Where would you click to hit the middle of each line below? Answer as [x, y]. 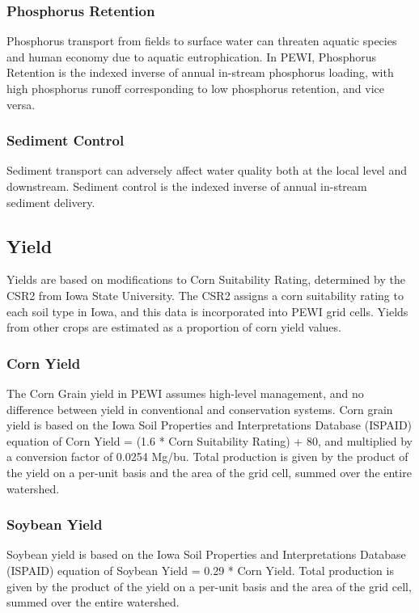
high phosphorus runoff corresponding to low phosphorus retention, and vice [195, 88]
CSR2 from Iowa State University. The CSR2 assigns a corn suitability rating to [205, 295]
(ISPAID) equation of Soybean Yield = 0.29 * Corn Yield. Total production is [200, 570]
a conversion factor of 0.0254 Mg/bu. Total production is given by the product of [207, 457]
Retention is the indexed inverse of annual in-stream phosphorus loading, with [200, 72]
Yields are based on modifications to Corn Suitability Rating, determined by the [206, 279]
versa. [21, 104]
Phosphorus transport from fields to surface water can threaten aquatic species [202, 41]
